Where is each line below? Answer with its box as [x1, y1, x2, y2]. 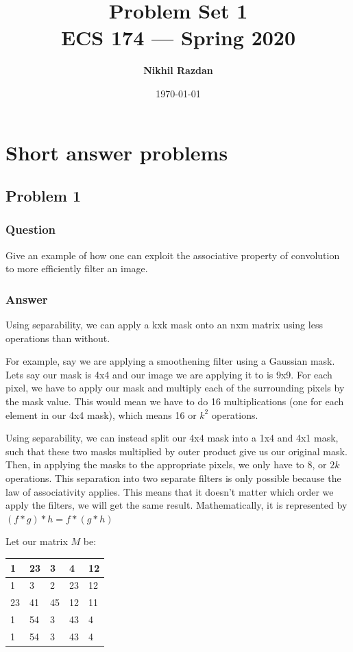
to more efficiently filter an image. [5, 261, 148, 276]
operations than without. [5, 330, 110, 345]
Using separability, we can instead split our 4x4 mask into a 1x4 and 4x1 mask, [5, 431, 339, 445]
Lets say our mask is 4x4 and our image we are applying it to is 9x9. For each [5, 367, 332, 381]
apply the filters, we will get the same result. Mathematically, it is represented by [5, 498, 348, 512]
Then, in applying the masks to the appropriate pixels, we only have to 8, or [5, 457, 327, 472]
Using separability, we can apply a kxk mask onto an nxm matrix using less [5, 317, 323, 332]
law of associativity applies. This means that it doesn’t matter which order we [5, 484, 334, 498]
